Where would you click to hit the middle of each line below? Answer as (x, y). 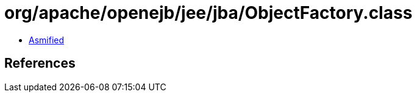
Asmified (47, 40)
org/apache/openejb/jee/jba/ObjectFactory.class (208, 13)
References (40, 63)
